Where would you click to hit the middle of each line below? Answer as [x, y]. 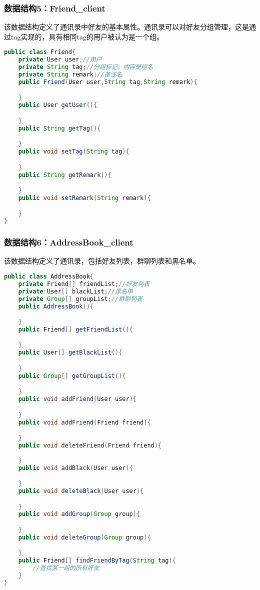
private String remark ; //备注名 [70, 75]
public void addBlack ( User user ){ [75, 468]
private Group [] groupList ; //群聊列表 [80, 299]
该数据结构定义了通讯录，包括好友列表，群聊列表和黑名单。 [102, 261]
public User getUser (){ [58, 105]
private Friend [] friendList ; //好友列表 [84, 284]
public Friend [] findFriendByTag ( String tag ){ [97, 561]
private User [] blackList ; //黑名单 [75, 291]
